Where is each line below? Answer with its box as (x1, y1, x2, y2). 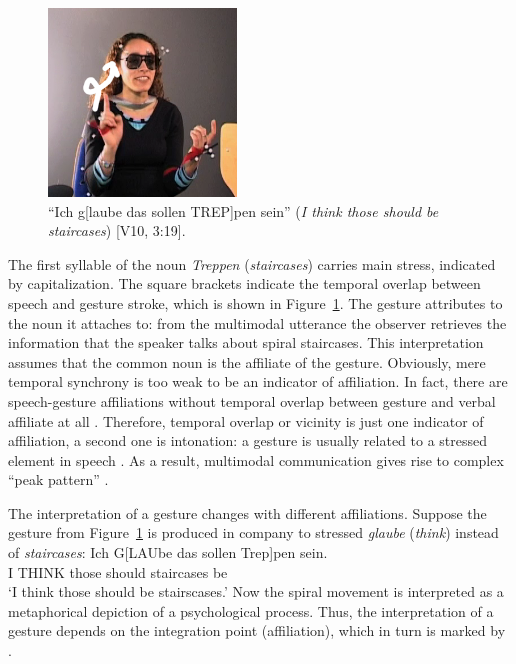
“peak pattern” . (8, 469, 109, 490)
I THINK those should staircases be (8, 561, 228, 582)
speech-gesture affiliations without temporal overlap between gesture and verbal (8, 390, 496, 411)
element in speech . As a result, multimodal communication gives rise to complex (8, 449, 504, 470)
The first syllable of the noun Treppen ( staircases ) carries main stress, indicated (8, 253, 496, 274)
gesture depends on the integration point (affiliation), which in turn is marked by (8, 620, 506, 641)
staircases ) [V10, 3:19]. (48, 220, 186, 241)
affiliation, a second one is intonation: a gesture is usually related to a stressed (8, 430, 488, 451)
